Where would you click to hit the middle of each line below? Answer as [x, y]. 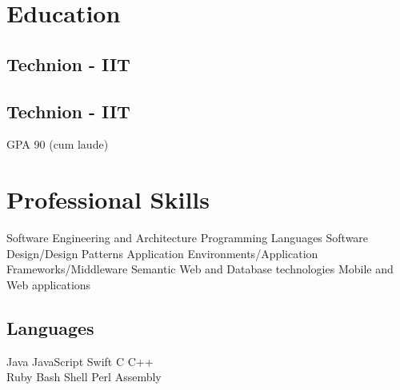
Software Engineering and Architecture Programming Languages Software [188, 238]
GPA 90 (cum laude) [58, 144]
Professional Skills [108, 199]
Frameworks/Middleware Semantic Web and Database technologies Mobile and [200, 269]
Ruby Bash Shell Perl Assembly [84, 377]
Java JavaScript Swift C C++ [80, 361]
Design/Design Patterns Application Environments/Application [162, 253]
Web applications [49, 284]
